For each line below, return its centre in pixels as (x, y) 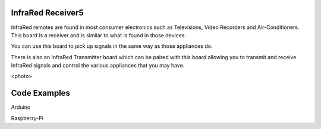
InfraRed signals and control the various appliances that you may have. (98, 66)
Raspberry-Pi (27, 118)
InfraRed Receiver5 (47, 13)
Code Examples (41, 93)
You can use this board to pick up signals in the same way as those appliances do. (112, 46)
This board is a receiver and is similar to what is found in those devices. (99, 35)
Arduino (21, 107)
